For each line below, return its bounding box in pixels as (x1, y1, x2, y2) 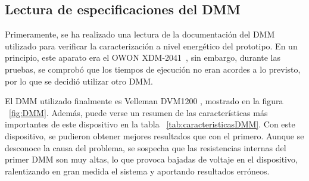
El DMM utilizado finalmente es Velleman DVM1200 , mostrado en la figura (5, 95, 283, 107)
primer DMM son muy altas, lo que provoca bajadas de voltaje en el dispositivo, (5, 153, 298, 166)
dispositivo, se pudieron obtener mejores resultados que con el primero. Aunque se (5, 129, 304, 142)
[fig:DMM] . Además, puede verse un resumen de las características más (9, 106, 268, 118)
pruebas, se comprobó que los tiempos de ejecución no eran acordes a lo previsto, (5, 63, 301, 75)
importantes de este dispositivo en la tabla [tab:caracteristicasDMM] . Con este (5, 118, 295, 130)
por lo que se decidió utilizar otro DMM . (5, 74, 153, 87)
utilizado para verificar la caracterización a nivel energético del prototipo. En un (5, 39, 298, 52)
